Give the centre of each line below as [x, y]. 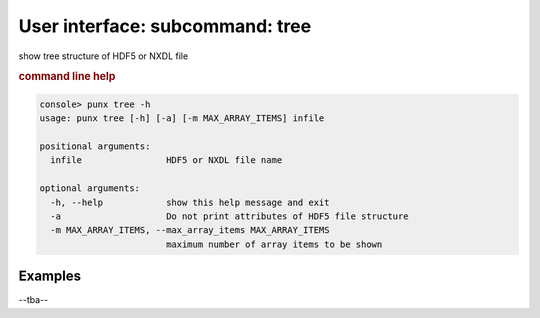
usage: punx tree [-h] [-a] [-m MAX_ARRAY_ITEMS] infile [182, 118]
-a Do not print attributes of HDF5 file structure [229, 216]
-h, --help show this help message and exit [190, 202]
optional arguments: [89, 188]
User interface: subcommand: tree [165, 26]
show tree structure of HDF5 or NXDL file [103, 56]
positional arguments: [95, 146]
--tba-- [33, 300]
